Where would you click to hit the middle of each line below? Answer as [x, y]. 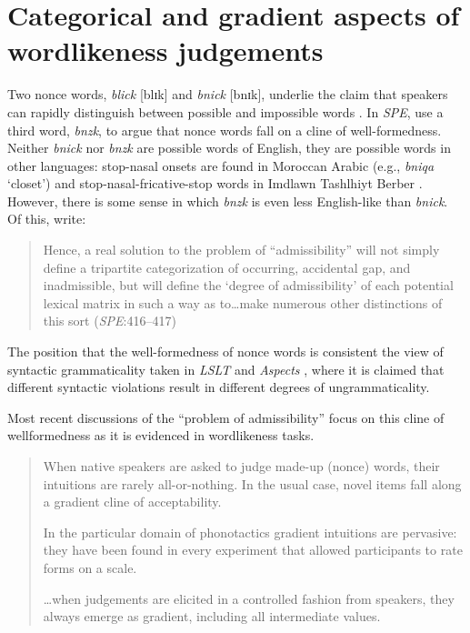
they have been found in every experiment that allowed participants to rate [253, 550]
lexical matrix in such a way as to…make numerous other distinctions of [243, 302]
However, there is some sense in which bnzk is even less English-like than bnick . [228, 201]
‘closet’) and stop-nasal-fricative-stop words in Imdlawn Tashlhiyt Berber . [215, 183]
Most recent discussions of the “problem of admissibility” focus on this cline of [226, 417]
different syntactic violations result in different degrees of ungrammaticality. [219, 387]
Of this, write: [47, 219]
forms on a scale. [90, 567]
